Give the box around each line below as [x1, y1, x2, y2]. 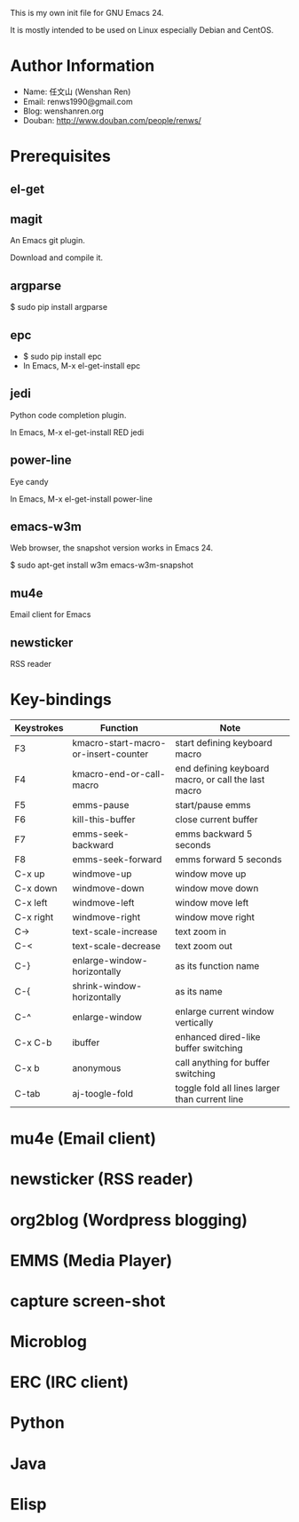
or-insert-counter [71, 748, 149, 760]
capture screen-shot [10, 1291, 166, 1311]
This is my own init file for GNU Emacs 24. [10, 8, 164, 18]
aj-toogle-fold [71, 1087, 134, 1099]
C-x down [14, 882, 58, 894]
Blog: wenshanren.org [22, 106, 105, 116]
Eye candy [10, 476, 49, 487]
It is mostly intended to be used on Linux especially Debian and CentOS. [10, 25, 274, 35]
